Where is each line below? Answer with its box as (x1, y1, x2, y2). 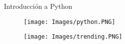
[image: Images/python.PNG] (24, 18, 116, 25)
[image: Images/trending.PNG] (24, 33, 123, 41)
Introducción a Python (4, 1, 72, 11)
